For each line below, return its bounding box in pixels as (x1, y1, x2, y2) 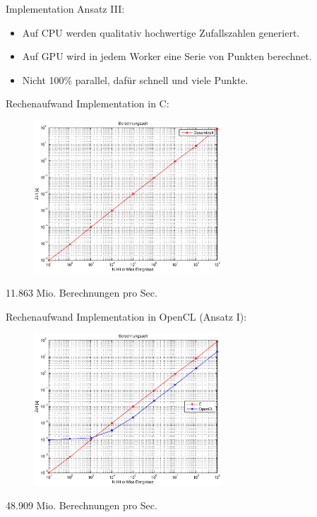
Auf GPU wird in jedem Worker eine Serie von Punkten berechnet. (22, 49, 312, 64)
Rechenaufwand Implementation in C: (6, 96, 169, 111)
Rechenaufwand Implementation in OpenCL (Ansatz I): (6, 309, 247, 323)
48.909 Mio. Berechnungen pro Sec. (6, 497, 157, 512)
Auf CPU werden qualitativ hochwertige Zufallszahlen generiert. (22, 25, 300, 40)
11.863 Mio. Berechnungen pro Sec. (6, 285, 157, 300)
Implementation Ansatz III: (6, 1, 125, 16)
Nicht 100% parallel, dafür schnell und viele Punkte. (22, 72, 249, 87)
